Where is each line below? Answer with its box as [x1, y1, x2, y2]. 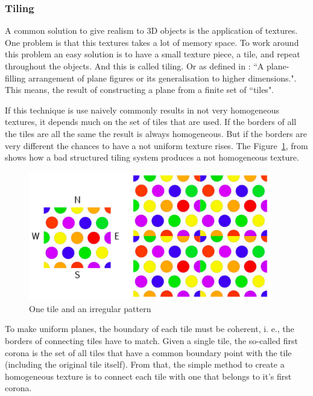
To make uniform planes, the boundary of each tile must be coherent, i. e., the [5, 322, 294, 335]
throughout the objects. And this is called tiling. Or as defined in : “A [5, 60, 264, 72]
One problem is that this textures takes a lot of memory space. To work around [5, 36, 299, 48]
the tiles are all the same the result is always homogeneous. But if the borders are [5, 127, 307, 139]
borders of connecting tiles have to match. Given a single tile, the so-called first [5, 334, 298, 347]
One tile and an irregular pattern [29, 302, 151, 315]
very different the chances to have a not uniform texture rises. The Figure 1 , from [5, 139, 308, 152]
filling [5, 71, 26, 84]
